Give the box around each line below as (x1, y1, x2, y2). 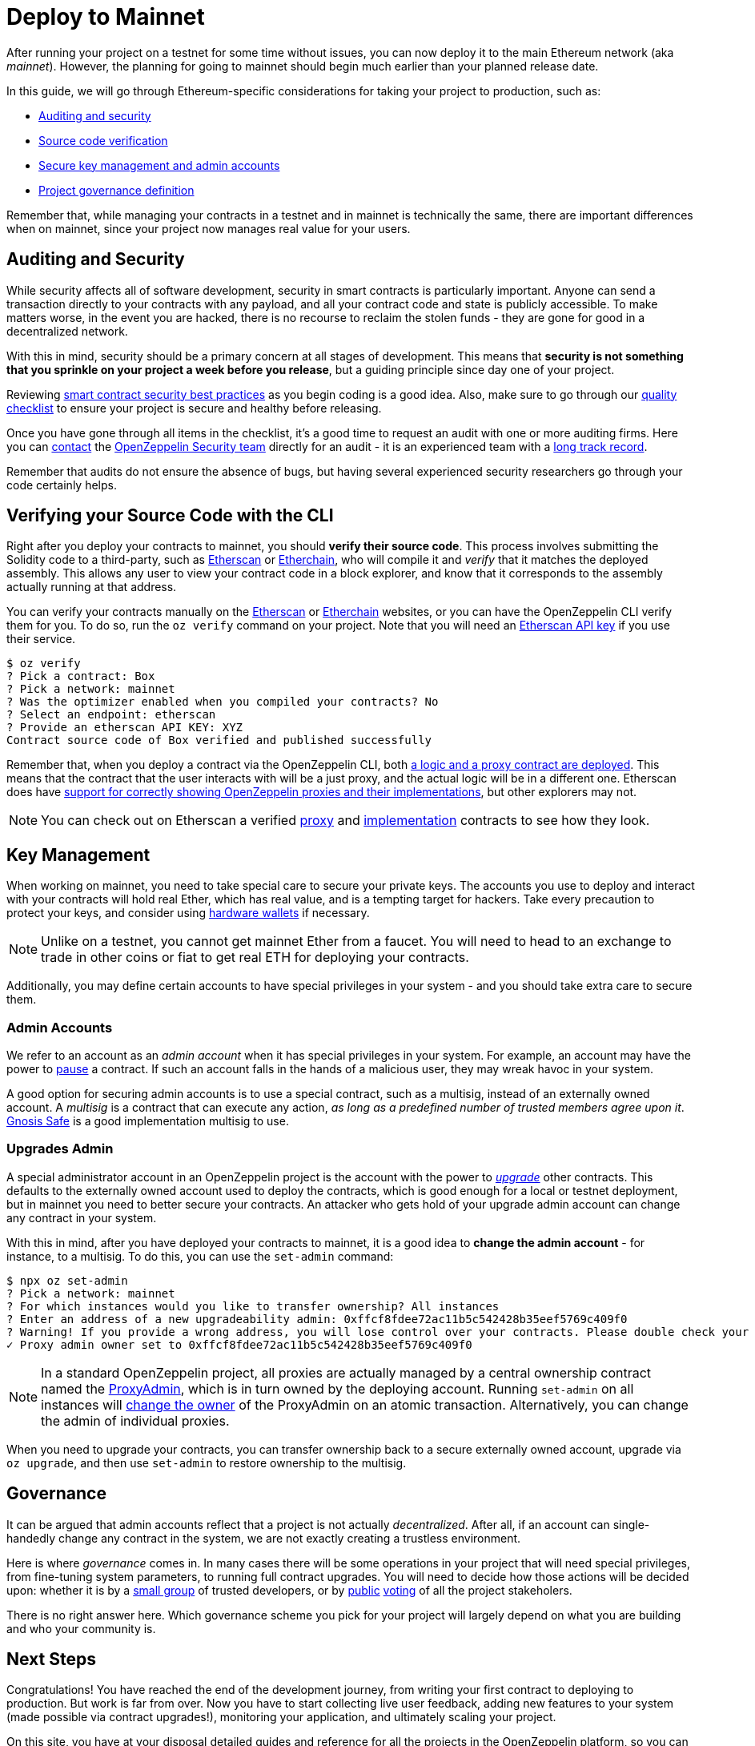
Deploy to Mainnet (6, 3, 205, 30)
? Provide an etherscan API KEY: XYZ (6, 721, 243, 734)
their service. (6, 632, 76, 646)
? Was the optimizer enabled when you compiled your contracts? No (6, 695, 439, 709)
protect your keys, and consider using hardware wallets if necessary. (6, 906, 370, 920)
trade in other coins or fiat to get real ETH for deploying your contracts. (41, 949, 469, 966)
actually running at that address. (6, 580, 177, 594)
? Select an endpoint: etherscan (6, 708, 216, 722)
